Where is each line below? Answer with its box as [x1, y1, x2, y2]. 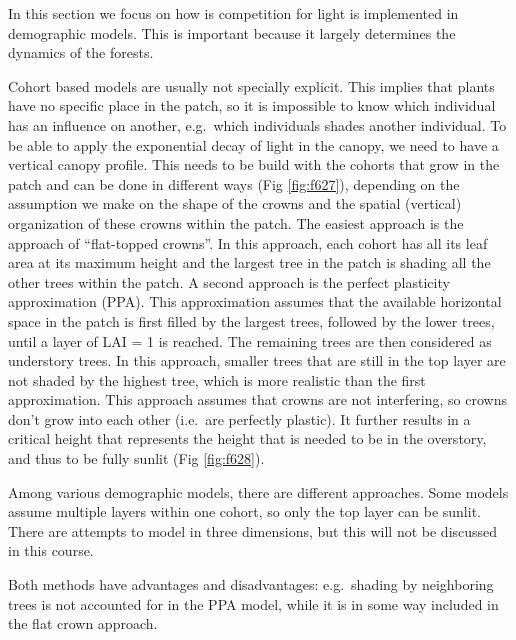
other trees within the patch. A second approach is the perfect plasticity [8, 271, 450, 292]
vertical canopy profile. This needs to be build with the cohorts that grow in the [8, 154, 500, 175]
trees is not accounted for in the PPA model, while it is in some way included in [8, 593, 499, 614]
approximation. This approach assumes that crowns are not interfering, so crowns [8, 389, 507, 410]
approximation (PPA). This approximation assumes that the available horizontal [8, 291, 502, 312]
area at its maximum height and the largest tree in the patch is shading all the [8, 252, 491, 273]
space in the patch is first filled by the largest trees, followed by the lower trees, [8, 310, 495, 331]
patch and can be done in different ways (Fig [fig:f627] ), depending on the [8, 173, 460, 194]
